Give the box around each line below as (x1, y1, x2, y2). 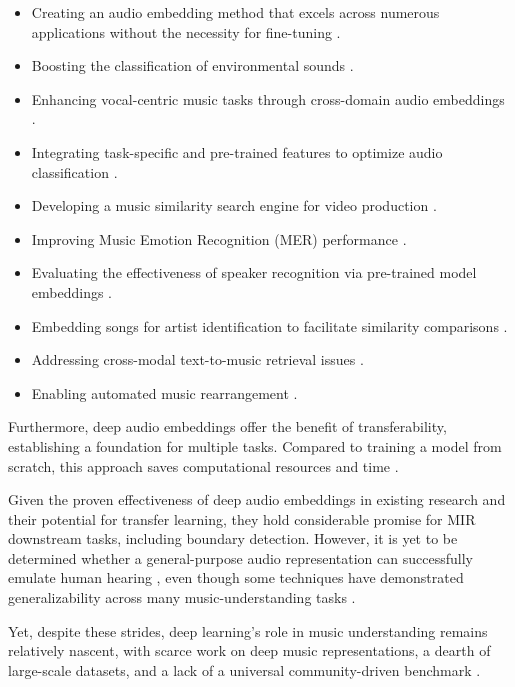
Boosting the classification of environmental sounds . (31, 55, 354, 76)
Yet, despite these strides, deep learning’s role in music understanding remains (8, 620, 488, 641)
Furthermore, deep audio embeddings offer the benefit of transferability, (8, 416, 447, 437)
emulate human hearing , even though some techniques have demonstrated (8, 567, 464, 588)
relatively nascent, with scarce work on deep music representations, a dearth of (8, 640, 491, 661)
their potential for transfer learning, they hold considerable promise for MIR (8, 508, 476, 529)
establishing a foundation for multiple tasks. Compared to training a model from (8, 435, 502, 456)
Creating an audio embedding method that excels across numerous (31, 2, 440, 22)
